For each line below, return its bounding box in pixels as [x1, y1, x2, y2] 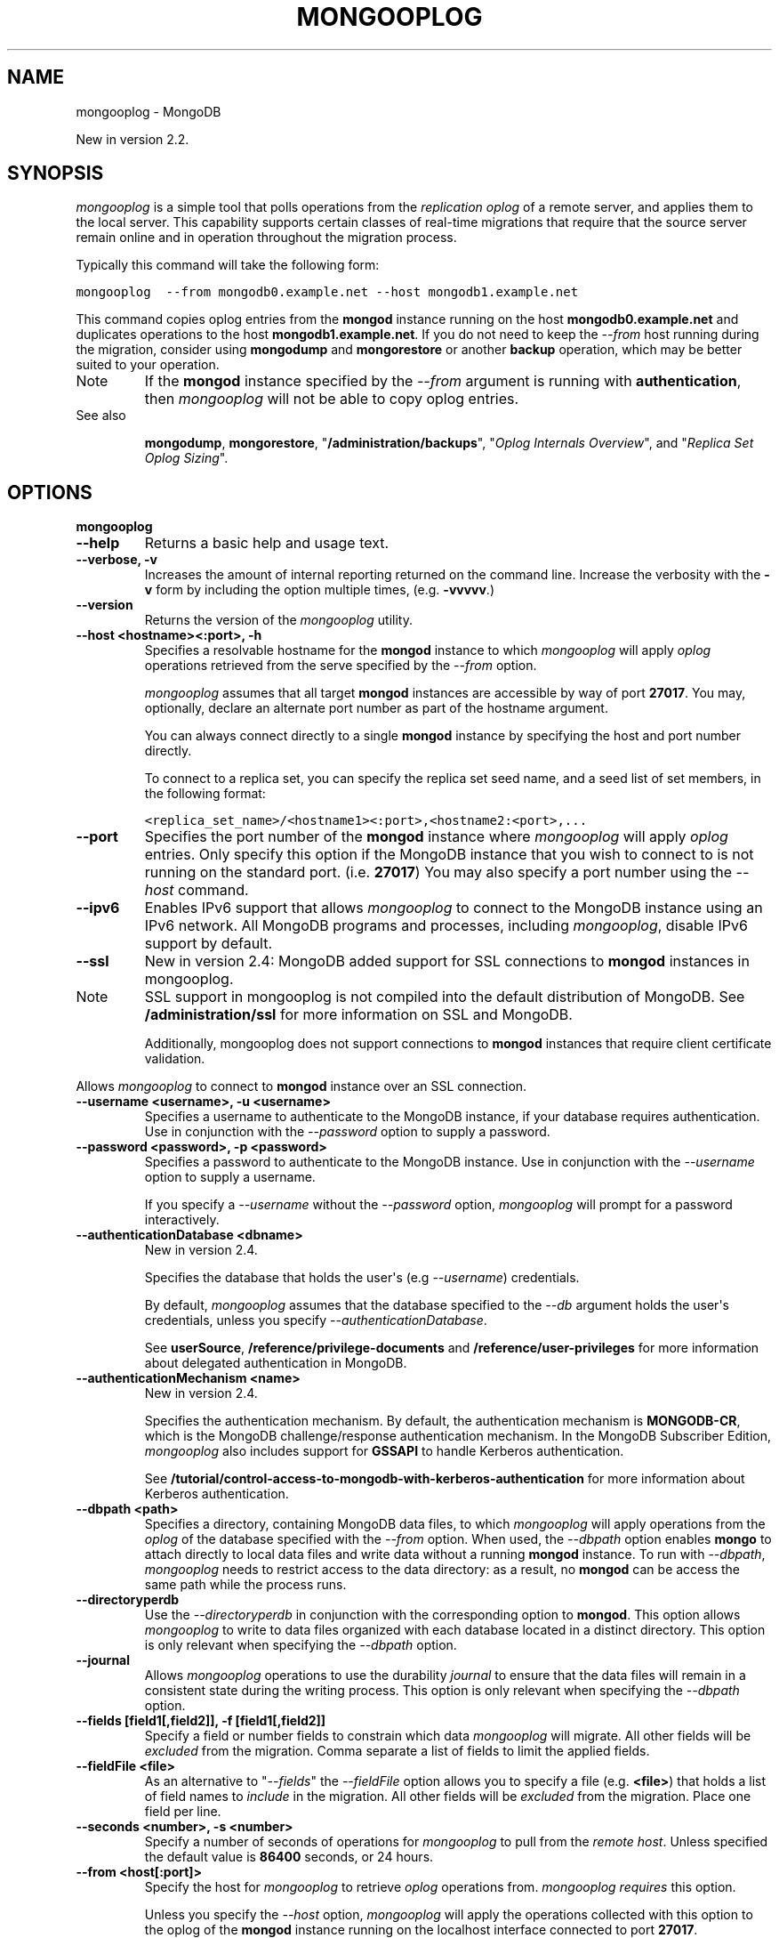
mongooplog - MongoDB [76, 103, 221, 119]
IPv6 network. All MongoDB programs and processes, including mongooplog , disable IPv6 [144, 917, 748, 935]
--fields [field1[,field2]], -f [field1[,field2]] [76, 1713, 326, 1729]
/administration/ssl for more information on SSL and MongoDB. [144, 1005, 573, 1024]
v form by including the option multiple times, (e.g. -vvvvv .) [144, 582, 494, 598]
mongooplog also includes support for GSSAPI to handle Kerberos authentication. [144, 1443, 624, 1459]
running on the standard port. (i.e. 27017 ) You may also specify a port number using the [144, 863, 733, 882]
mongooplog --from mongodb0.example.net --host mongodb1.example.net [76, 285, 579, 300]
